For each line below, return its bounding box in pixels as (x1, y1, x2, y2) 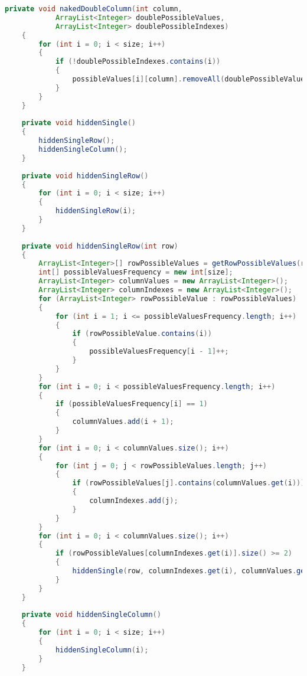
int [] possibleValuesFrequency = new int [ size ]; (38, 268, 233, 277)
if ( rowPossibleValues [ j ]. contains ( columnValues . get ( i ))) (72, 479, 305, 488)
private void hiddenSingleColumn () (21, 610, 161, 619)
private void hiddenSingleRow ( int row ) (21, 241, 178, 250)
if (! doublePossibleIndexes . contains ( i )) (55, 57, 221, 66)
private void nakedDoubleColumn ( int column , (5, 5, 182, 13)
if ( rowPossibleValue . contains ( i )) (72, 329, 212, 338)
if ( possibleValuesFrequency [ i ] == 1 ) (55, 400, 208, 409)
